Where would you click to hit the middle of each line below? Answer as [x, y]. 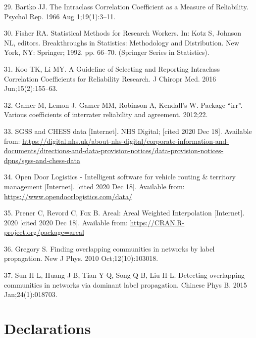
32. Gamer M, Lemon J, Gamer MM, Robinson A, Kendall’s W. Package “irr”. [123, 105]
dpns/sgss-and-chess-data [42, 160]
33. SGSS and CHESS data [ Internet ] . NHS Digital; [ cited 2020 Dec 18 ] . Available [128, 131]
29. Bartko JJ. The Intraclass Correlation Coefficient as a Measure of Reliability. [126, 6]
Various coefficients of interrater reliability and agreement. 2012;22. [106, 114]
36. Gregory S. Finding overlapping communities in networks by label [109, 248]
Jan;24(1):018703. [31, 294]
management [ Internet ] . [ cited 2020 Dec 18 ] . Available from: [94, 186]
